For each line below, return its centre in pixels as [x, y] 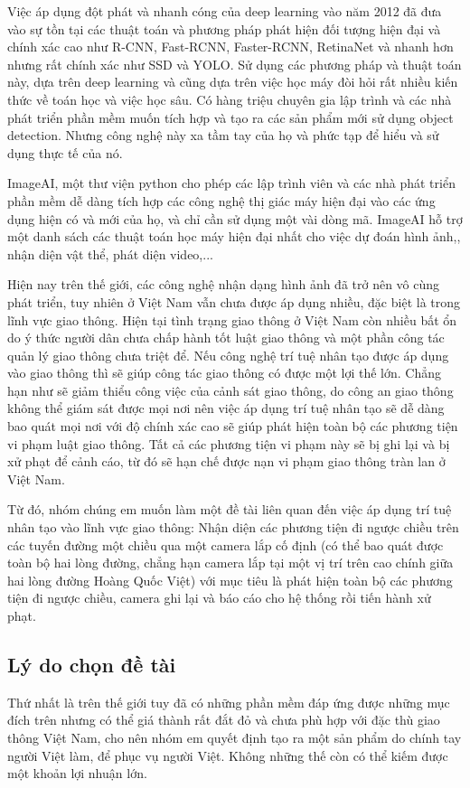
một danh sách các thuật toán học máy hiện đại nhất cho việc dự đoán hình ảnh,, [234, 236]
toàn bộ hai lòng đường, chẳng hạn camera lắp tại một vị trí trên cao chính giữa [230, 563]
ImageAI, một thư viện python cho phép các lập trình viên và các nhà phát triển [231, 183]
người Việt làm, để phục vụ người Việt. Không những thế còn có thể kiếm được [228, 755]
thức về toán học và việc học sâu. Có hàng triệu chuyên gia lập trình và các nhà [230, 99]
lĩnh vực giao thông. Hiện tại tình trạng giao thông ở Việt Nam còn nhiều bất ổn [232, 319]
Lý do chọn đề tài [92, 664]
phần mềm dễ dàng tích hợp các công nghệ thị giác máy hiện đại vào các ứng [221, 200]
